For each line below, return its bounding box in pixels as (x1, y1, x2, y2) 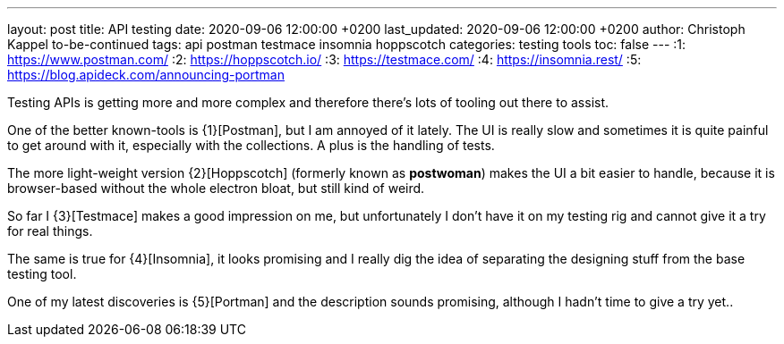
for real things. (7, 223, 93, 239)
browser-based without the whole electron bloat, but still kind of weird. (7, 180, 425, 196)
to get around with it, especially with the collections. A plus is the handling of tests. (7, 138, 495, 153)
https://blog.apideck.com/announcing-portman (7, 67, 285, 82)
